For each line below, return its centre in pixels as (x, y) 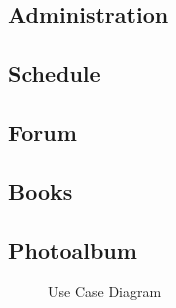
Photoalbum (72, 249)
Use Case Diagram (105, 291)
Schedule (54, 73)
